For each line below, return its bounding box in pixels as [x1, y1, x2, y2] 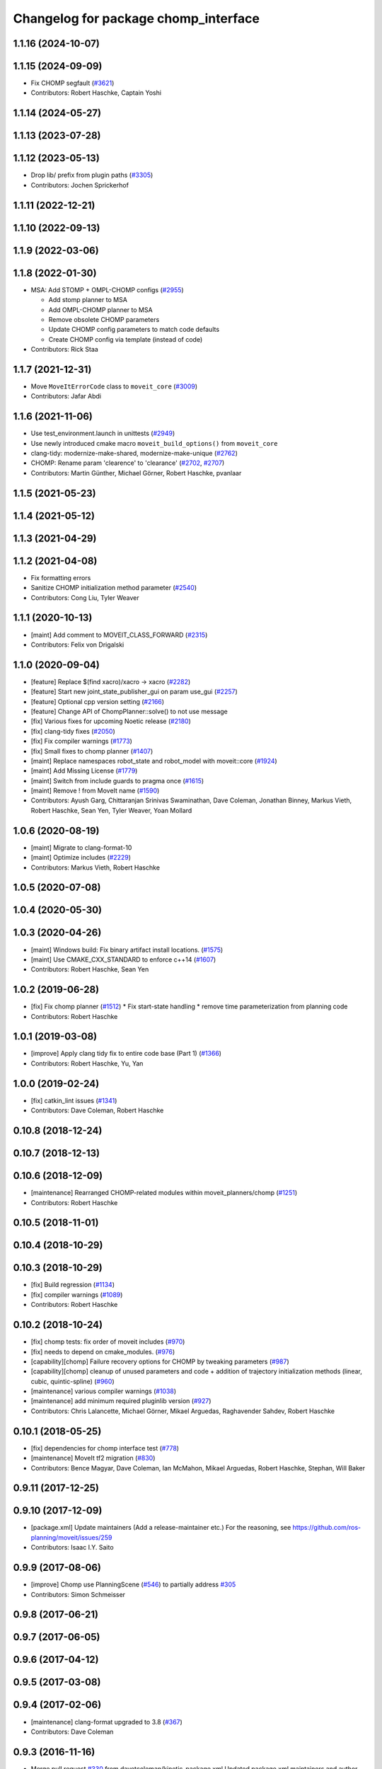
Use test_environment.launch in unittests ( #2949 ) [30, 429, 175, 438]
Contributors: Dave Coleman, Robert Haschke [30, 1106, 164, 1114]
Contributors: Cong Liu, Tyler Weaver [30, 593, 139, 601]
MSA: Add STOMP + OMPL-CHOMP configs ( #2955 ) [30, 285, 184, 294]
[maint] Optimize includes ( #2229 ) [30, 853, 131, 862]
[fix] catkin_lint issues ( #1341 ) [30, 1096, 117, 1105]
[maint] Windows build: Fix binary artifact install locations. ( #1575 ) [30, 945, 224, 954]
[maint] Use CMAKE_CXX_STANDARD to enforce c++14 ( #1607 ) [30, 955, 216, 964]
